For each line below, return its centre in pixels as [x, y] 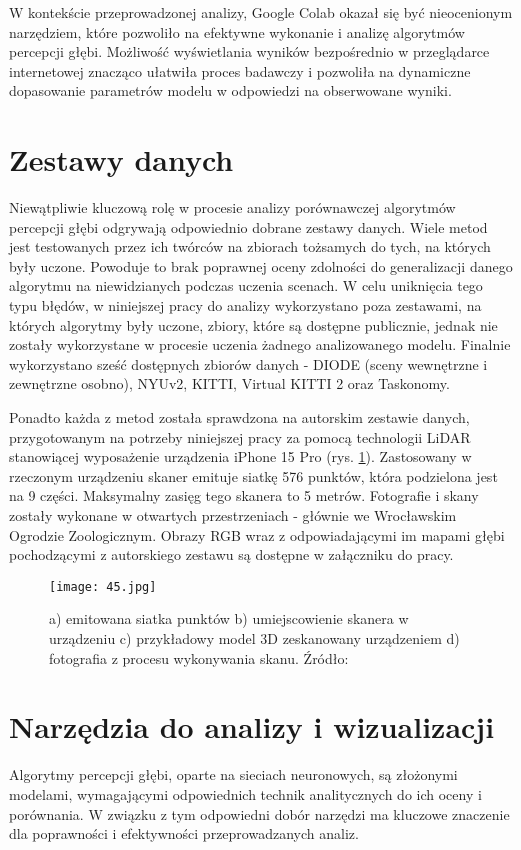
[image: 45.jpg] [103, 586]
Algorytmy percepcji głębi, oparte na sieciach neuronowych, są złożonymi [233, 774]
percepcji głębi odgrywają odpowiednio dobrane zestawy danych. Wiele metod [248, 226]
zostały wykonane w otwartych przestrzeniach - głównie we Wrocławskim [233, 515]
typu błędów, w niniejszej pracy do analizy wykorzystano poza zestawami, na [245, 305]
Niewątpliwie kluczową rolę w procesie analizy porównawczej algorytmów [232, 207]
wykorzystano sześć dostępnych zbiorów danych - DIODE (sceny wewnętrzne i [248, 363]
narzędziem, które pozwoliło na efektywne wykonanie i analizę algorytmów [237, 31]
